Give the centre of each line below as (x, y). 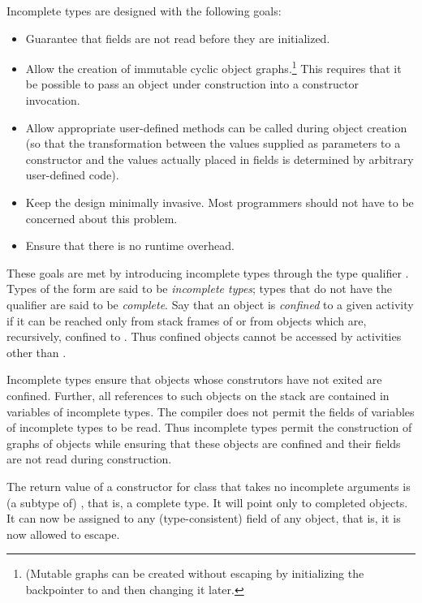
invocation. (53, 100)
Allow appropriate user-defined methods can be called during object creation (216, 127)
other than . (37, 352)
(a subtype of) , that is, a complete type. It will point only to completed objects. (207, 502)
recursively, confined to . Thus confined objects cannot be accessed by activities (204, 336)
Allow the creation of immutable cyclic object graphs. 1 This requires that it (213, 67)
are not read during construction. (89, 459)
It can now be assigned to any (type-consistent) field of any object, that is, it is (204, 518)
